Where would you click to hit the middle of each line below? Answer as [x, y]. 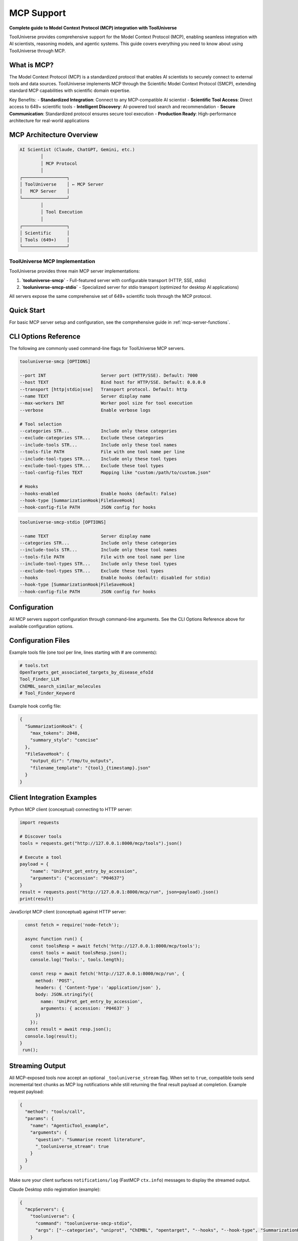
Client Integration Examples [53, 797]
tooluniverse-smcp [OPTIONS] [55, 362]
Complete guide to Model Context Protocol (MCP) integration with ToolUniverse [93, 28]
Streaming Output [37, 1066]
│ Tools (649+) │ [44, 240]
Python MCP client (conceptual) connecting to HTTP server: [71, 810]
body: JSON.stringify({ [64, 995]
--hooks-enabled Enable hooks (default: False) [98, 493]
